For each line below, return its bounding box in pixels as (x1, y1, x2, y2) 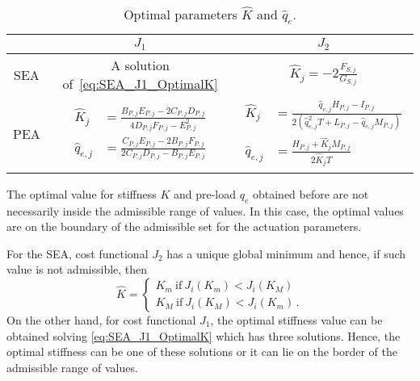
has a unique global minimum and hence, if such (166, 245, 406, 262)
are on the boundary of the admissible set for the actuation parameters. (6, 218, 362, 235)
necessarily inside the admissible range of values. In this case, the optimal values (6, 202, 404, 219)
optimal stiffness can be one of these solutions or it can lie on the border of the (6, 343, 397, 360)
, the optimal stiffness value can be (210, 311, 383, 328)
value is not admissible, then (6, 261, 148, 278)
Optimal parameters (124, 5, 237, 23)
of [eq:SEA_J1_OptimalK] (62, 74, 218, 94)
